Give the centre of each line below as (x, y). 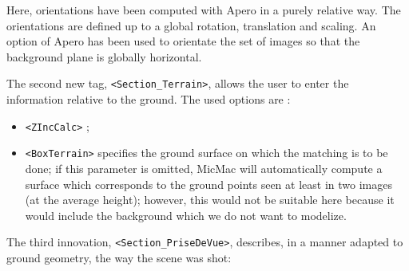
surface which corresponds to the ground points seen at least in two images (208, 184)
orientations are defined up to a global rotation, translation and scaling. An (191, 25)
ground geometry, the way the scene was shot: (119, 257)
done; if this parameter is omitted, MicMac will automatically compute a (204, 168)
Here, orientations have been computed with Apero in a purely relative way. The (204, 10)
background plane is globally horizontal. (104, 56)
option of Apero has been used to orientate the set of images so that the (183, 41)
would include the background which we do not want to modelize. (186, 215)
